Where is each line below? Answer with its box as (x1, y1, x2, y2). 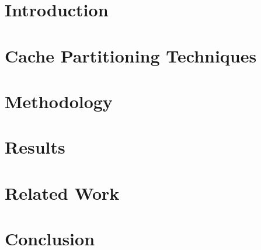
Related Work (5, 180, 120, 204)
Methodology (5, 89, 113, 113)
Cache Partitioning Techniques (5, 43, 257, 67)
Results (5, 135, 65, 159)
